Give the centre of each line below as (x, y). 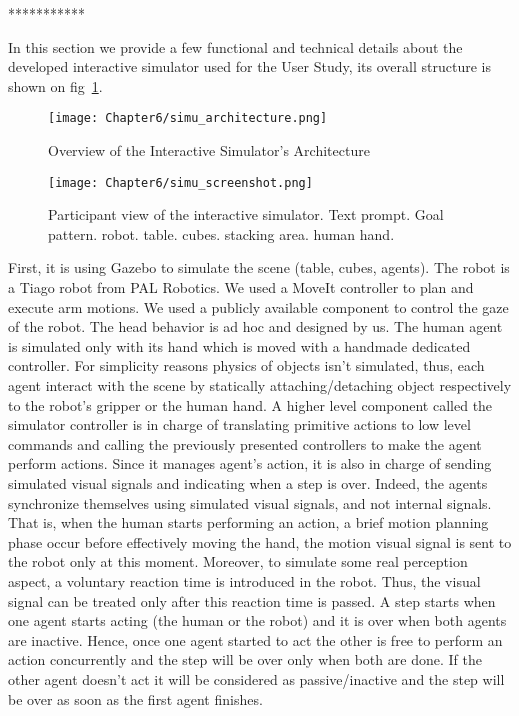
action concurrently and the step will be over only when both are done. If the (245, 659)
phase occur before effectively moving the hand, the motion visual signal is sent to (260, 541)
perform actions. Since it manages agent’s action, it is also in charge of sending (250, 463)
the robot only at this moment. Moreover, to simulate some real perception (238, 561)
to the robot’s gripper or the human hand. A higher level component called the (250, 404)
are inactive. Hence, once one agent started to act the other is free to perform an (255, 639)
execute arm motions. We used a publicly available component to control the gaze (258, 306)
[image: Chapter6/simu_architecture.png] (188, 118)
